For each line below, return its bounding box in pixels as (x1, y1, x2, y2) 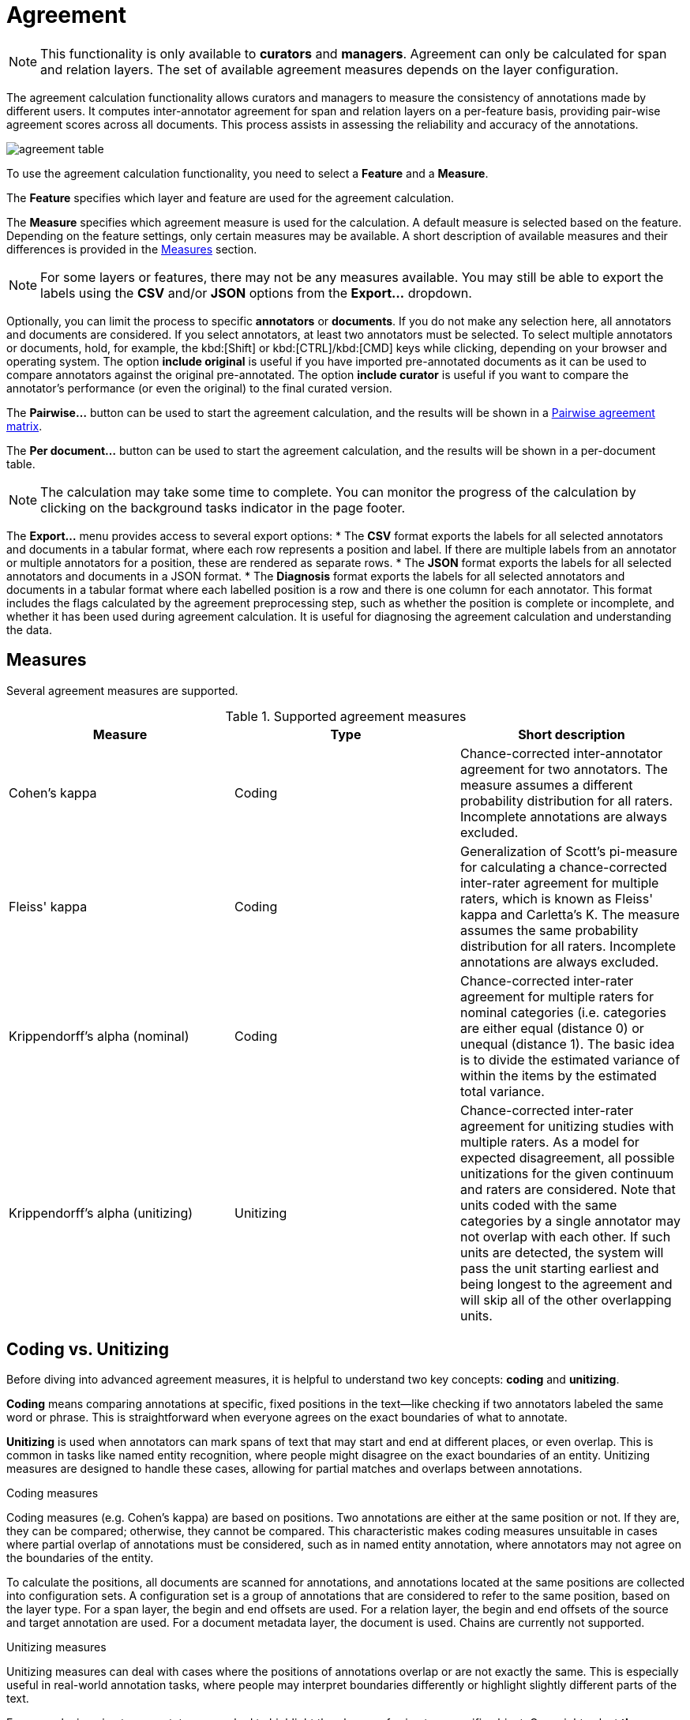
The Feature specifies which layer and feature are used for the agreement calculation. (6, 190, 455, 205)
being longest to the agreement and (459, 1275, 673, 1292)
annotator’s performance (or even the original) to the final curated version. (6, 381, 392, 395)
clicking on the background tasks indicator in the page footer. (40, 499, 406, 516)
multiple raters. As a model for (459, 1133, 639, 1150)
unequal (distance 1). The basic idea (459, 1035, 675, 1052)
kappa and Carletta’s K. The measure (459, 906, 680, 922)
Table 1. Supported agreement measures (225, 708, 467, 724)
